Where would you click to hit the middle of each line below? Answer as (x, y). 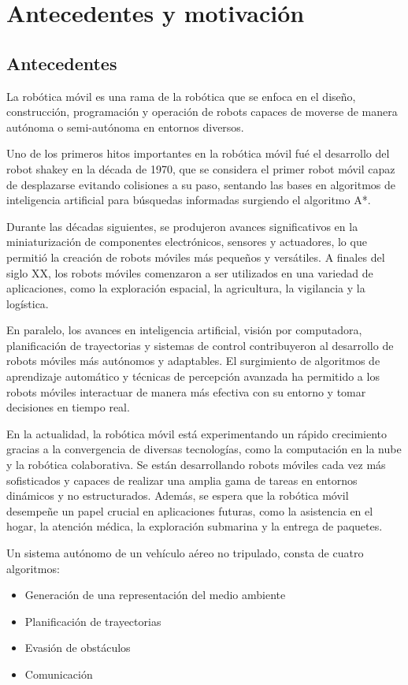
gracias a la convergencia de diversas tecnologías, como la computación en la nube (204, 449)
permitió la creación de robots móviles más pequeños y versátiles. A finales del (196, 257)
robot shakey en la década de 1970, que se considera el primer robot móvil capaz (201, 168)
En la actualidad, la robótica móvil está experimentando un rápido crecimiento (197, 433)
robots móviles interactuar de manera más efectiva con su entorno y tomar (186, 391)
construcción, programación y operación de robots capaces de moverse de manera (202, 112)
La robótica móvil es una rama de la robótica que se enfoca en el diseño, (181, 96)
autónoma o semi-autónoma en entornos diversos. (125, 127)
